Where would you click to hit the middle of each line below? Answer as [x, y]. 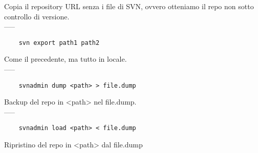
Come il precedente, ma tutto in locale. [66, 59]
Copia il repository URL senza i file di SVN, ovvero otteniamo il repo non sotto [129, 6]
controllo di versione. [37, 16]
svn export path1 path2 [59, 43]
